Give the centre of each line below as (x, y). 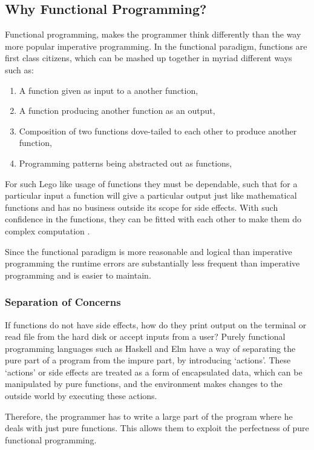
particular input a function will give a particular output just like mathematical (151, 195)
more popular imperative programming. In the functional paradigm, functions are (156, 46)
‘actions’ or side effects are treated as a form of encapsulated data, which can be (154, 372)
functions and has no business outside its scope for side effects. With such (142, 207)
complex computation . (47, 230)
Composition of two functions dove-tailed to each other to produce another (158, 131)
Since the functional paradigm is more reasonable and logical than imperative (149, 251)
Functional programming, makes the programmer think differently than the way (153, 34)
